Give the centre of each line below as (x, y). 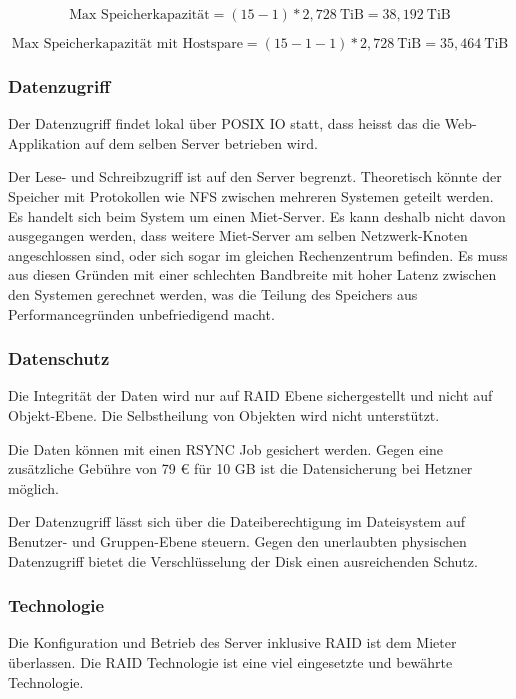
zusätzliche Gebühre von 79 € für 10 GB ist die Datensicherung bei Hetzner (240, 468)
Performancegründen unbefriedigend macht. (141, 313)
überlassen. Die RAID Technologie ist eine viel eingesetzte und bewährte (230, 661)
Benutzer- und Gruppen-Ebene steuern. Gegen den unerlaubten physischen (237, 540)
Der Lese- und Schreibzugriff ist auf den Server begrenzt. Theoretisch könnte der (255, 176)
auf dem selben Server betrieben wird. (201, 142)
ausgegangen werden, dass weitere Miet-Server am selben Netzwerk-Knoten (238, 235)
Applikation (44, 142)
